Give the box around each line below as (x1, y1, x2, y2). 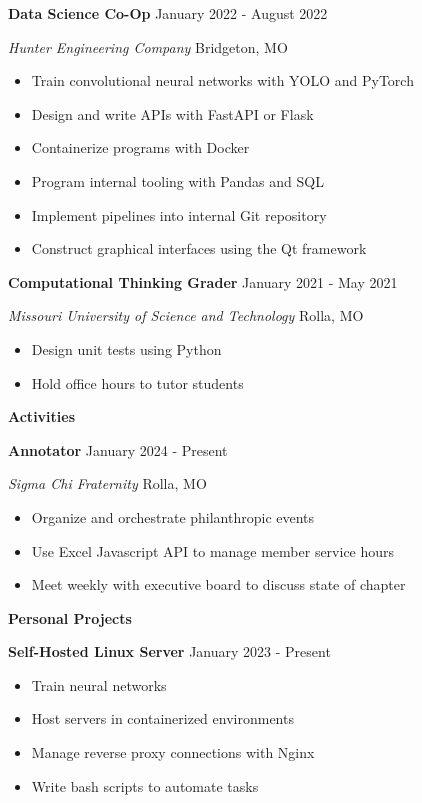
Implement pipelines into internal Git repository (31, 204, 327, 225)
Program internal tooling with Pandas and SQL (31, 170, 324, 191)
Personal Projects (8, 607, 132, 628)
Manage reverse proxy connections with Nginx (31, 742, 315, 763)
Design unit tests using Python (31, 338, 222, 359)
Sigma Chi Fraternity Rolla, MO (8, 473, 207, 494)
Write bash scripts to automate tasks (31, 775, 259, 796)
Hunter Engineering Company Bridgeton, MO (8, 36, 288, 57)
